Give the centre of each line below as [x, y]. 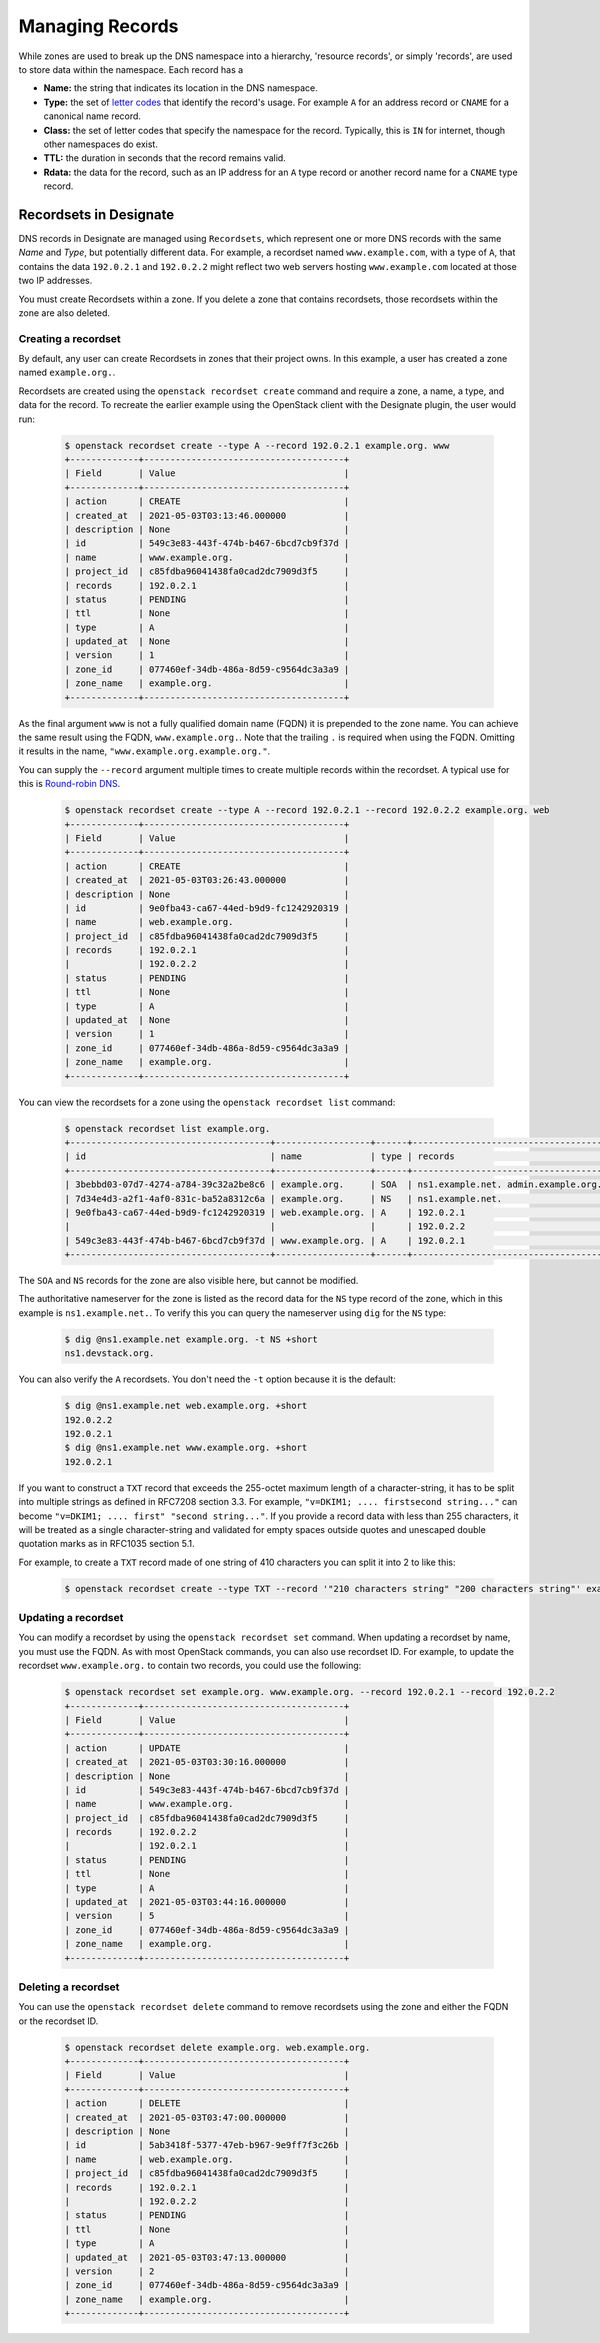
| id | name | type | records [259, 1156]
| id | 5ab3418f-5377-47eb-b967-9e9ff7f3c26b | [207, 2145]
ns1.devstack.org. [109, 1353]
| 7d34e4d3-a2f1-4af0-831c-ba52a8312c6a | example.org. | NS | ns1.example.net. [283, 1198]
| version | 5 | [207, 1916]
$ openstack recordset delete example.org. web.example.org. [217, 2047]
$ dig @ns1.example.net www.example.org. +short [186, 1448]
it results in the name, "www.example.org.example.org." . [144, 751]
